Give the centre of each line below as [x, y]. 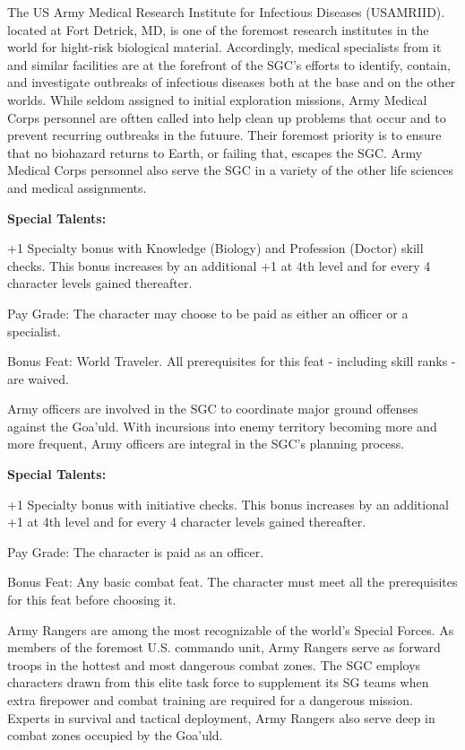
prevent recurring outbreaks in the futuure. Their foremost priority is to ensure [224, 135]
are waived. [38, 378]
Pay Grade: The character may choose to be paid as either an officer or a [208, 313]
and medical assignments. [77, 187]
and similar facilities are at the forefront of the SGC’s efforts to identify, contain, [229, 64]
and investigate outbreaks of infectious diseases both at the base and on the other [232, 82]
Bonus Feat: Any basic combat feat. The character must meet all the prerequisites [232, 582]
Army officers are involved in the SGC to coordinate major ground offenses [213, 409]
